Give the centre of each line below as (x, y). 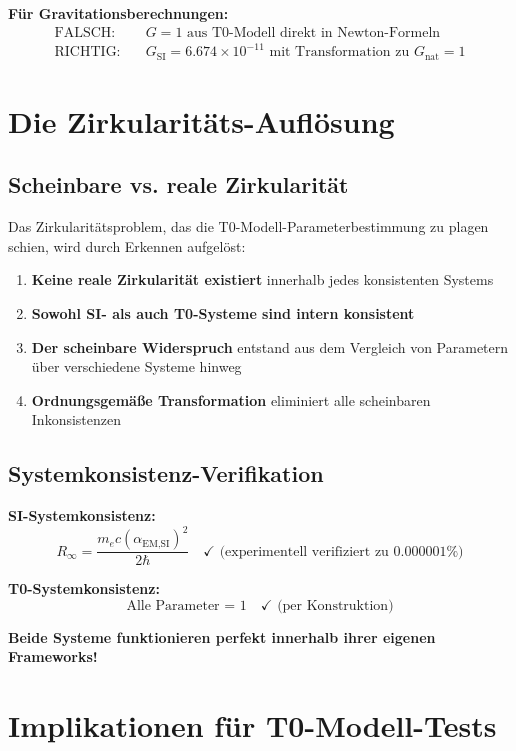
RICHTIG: (87, 52)
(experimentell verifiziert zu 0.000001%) (341, 551)
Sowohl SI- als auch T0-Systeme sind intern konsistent (223, 312)
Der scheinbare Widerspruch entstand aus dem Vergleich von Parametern (270, 346)
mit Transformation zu (339, 52)
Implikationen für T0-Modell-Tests (252, 725)
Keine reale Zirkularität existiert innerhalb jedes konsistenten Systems (262, 279)
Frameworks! (53, 656)
